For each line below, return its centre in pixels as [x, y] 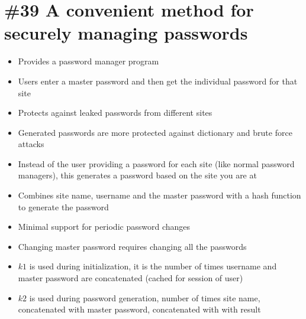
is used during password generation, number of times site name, [145, 297]
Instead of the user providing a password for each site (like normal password [156, 163]
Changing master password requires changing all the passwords [132, 246]
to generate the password [63, 206]
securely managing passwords [126, 33]
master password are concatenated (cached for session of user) [131, 278]
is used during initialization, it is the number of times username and [153, 266]
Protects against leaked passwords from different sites [115, 113]
